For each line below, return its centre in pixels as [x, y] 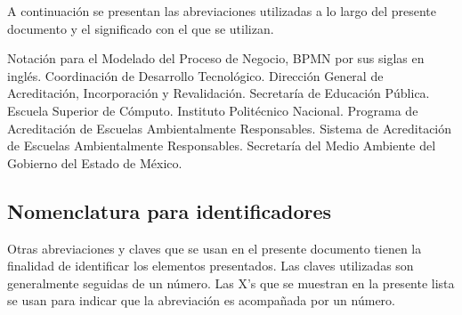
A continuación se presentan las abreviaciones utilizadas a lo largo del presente [222, 11]
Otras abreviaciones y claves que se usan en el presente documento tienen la [215, 248]
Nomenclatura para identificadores [170, 210]
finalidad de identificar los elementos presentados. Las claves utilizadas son [211, 266]
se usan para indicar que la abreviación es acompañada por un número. [202, 300]
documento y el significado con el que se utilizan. [141, 28]
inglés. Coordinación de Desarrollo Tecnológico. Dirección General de [195, 75]
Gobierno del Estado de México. [95, 162]
